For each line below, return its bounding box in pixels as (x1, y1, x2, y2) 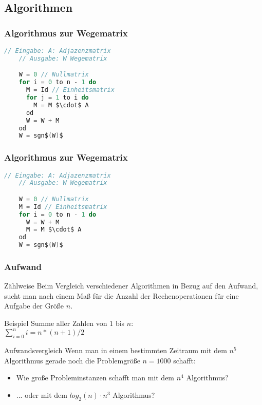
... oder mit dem (16, 389, 68, 400)
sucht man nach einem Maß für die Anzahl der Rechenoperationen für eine (4, 290, 239, 301)
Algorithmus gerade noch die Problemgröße (4, 355, 140, 365)
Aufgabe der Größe (4, 300, 64, 311)
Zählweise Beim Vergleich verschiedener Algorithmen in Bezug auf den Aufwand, (4, 280, 258, 291)
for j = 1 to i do (26, 94, 89, 102)
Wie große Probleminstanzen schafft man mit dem (16, 372, 175, 383)
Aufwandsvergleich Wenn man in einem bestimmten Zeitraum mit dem (4, 344, 227, 355)
